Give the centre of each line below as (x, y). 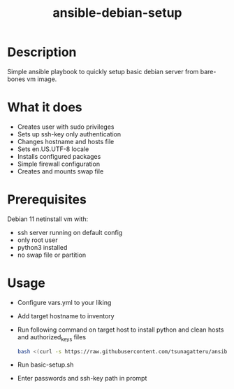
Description (42, 52)
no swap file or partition (51, 255)
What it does (45, 107)
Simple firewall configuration (58, 164)
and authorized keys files (51, 338)
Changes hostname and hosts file (66, 141)
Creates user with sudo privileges (66, 127)
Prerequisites (47, 200)
